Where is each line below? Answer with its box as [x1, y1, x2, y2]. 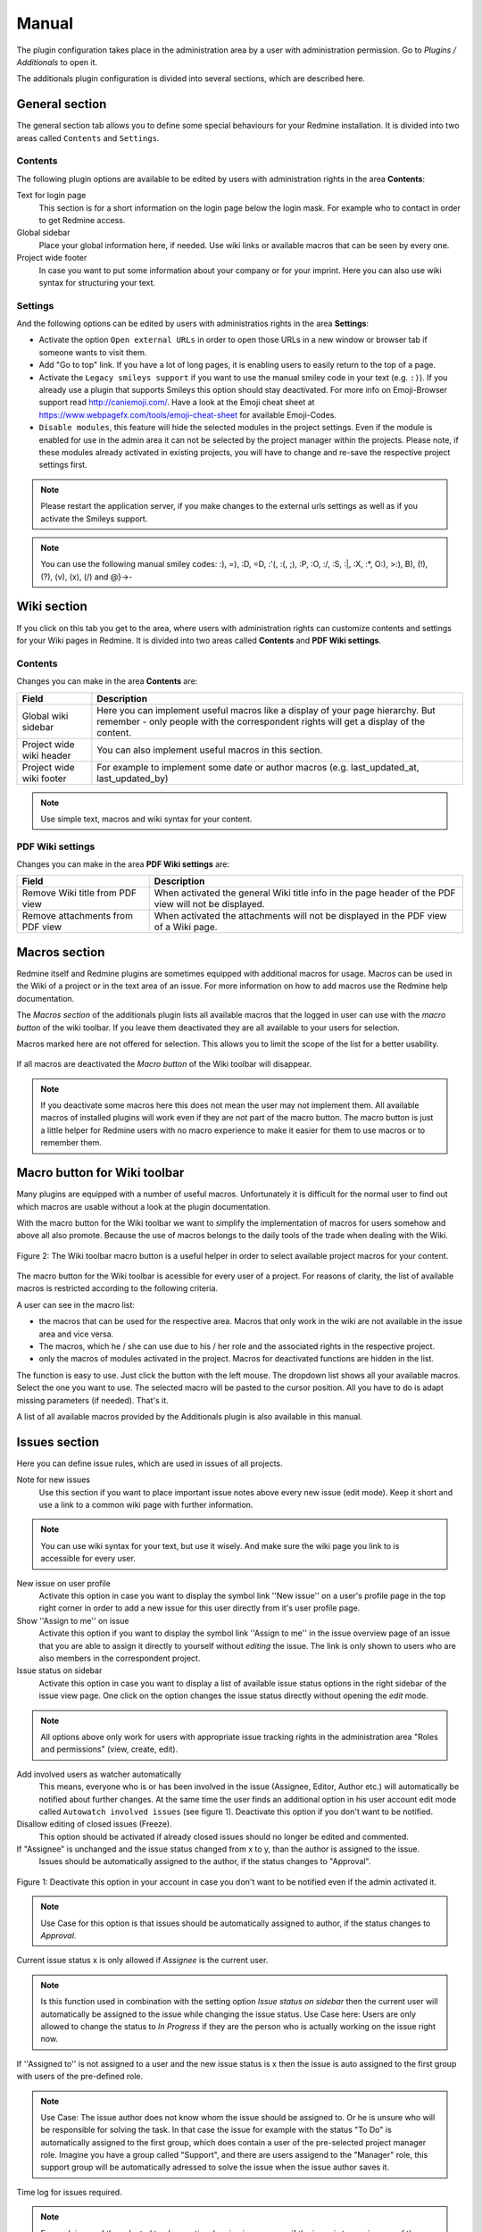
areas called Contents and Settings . [16, 132, 160, 143]
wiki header [21, 749, 71, 762]
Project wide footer [16, 253, 87, 263]
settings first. [38, 460, 88, 471]
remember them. [40, 1137, 103, 1148]
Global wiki [21, 710, 69, 722]
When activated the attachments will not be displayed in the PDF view [154, 910, 447, 922]
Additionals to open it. [16, 56, 98, 67]
